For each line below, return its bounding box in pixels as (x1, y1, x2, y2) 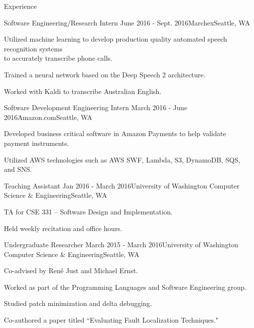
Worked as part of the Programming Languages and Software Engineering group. (4, 281, 247, 292)
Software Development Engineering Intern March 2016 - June (4, 102, 188, 113)
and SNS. (4, 164, 32, 174)
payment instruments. (4, 138, 69, 148)
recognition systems (4, 43, 63, 53)
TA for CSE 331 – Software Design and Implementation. (4, 206, 173, 216)
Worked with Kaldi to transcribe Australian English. (4, 86, 162, 96)
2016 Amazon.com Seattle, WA (4, 112, 92, 122)
